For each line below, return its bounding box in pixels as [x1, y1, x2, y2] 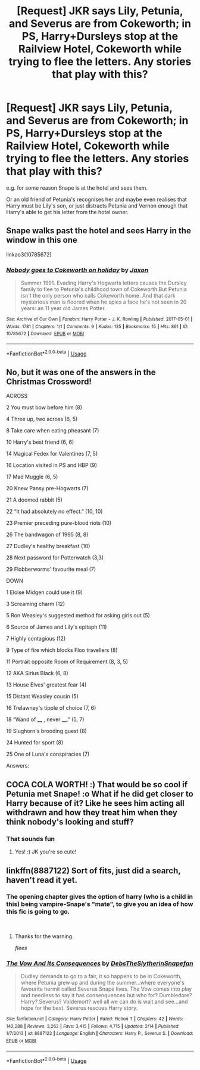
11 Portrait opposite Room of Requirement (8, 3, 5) [6, 658, 129, 666]
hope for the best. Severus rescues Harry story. [20, 1004, 138, 1012]
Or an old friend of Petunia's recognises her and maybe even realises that [6, 196, 187, 203]
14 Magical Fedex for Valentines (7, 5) [6, 450, 98, 457]
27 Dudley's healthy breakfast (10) [6, 543, 90, 550]
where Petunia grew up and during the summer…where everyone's [20, 979, 185, 986]
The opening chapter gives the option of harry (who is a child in [6, 893, 193, 901]
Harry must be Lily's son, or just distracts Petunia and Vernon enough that [6, 202, 188, 209]
